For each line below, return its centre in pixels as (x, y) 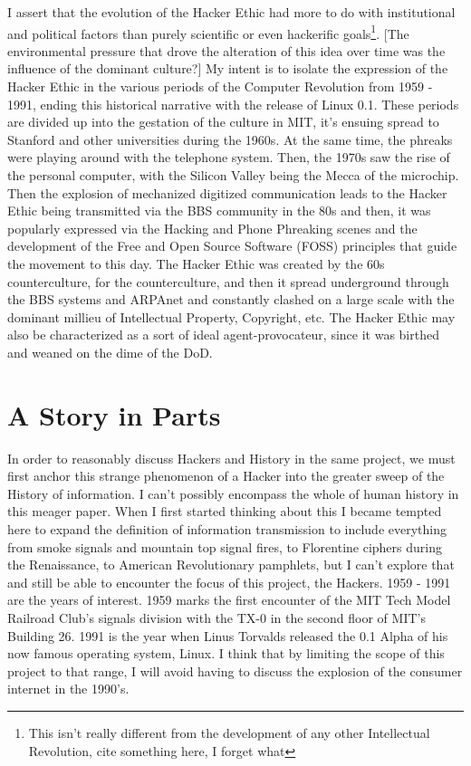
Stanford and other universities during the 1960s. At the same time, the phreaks (230, 139)
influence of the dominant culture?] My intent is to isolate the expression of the (228, 68)
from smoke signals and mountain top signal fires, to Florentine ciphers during (225, 546)
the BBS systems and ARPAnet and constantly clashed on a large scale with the (231, 299)
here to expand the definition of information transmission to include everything (227, 529)
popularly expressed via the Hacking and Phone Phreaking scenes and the (212, 228)
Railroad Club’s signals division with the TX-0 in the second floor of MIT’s (216, 618)
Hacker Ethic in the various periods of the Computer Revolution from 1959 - (220, 86)
